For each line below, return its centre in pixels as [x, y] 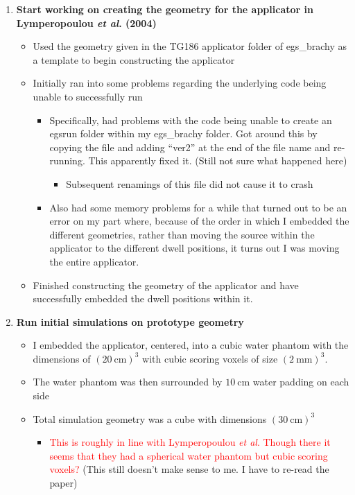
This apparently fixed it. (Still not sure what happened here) [218, 160]
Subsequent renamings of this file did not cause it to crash [190, 183]
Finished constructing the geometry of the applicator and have [166, 285]
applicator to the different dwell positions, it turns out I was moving [194, 248]
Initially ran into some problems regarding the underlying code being [180, 83]
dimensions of [62, 358]
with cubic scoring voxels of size [210, 358]
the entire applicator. [94, 261]
